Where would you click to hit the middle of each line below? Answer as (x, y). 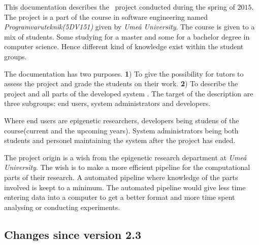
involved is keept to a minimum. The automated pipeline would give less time (125, 187)
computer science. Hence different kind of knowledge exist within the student (124, 46)
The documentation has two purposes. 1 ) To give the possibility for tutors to (124, 73)
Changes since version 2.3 (73, 234)
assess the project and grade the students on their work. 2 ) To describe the (121, 83)
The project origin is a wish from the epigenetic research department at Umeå (125, 157)
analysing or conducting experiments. (62, 207)
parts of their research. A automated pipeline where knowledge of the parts (121, 177)
